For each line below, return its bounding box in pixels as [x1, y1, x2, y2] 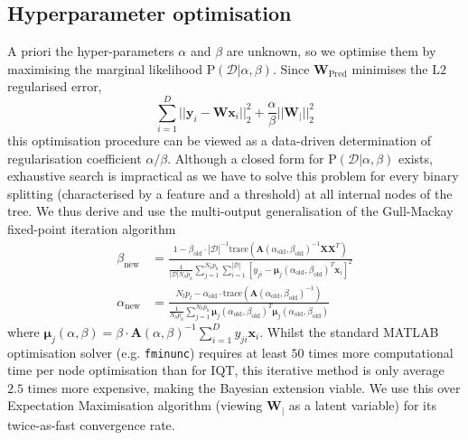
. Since [272, 59, 310, 78]
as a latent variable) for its [288, 396, 436, 415]
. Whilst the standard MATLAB [259, 322, 439, 341]
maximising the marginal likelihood [7, 59, 202, 78]
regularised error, [7, 77, 102, 96]
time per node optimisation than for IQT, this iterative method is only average [7, 360, 445, 379]
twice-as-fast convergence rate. [7, 415, 175, 434]
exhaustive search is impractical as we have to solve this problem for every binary [7, 166, 459, 185]
